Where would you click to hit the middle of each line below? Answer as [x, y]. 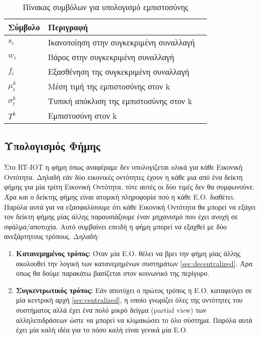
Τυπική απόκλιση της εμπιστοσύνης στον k [120, 101]
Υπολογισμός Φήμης [52, 146]
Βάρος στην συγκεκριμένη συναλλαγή [111, 57]
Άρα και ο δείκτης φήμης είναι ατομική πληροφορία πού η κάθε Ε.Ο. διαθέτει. [120, 196]
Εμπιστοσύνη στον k [82, 115]
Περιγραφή [68, 27]
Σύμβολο [24, 27]
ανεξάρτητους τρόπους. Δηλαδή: [51, 236]
